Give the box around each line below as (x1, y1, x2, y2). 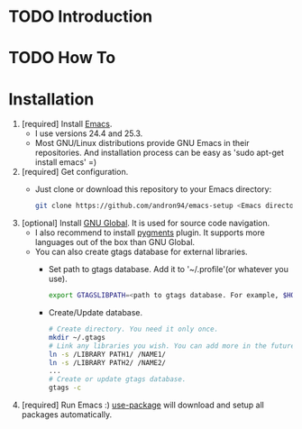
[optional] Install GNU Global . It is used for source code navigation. (21, 218, 270, 229)
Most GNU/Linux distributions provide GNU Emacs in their (34, 138, 250, 149)
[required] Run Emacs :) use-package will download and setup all (21, 399, 265, 411)
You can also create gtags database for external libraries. (34, 246, 249, 258)
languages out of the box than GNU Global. (34, 237, 196, 248)
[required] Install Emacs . (21, 119, 113, 130)
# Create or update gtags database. (48, 375, 187, 384)
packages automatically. (21, 409, 113, 420)
